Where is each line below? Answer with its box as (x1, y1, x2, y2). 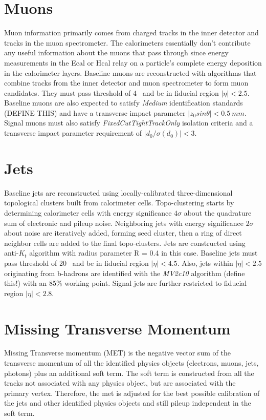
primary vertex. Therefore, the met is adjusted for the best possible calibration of (4, 387, 260, 398)
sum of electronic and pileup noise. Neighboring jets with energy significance (4, 217, 243, 228)
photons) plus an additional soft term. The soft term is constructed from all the (4, 367, 254, 378)
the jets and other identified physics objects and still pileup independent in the (4, 397, 251, 408)
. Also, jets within (177, 257, 233, 268)
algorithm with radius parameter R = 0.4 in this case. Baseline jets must (29, 247, 258, 258)
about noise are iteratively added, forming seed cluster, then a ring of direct (4, 227, 242, 238)
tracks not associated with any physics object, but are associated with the (4, 377, 236, 388)
